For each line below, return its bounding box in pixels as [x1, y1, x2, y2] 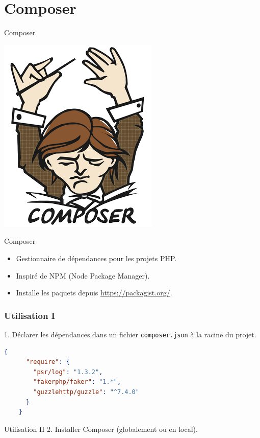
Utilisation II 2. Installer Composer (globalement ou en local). [4, 423, 198, 434]
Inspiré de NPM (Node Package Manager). [16, 270, 150, 281]
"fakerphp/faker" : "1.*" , [33, 378, 121, 386]
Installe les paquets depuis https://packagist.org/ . [16, 287, 172, 298]
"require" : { [25, 358, 70, 366]
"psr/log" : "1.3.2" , [33, 368, 103, 376]
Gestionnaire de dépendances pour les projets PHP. [16, 252, 177, 263]
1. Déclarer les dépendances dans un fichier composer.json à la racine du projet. [4, 329, 256, 339]
